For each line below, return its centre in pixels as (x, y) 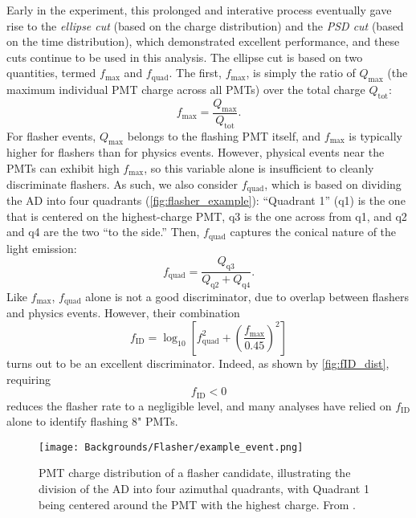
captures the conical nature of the (313, 232)
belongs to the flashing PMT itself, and (224, 135)
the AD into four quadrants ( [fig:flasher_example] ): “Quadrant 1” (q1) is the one (206, 200)
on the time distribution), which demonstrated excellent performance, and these (203, 41)
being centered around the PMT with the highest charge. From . (197, 504)
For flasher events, (51, 135)
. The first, (195, 73)
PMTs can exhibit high (63, 167)
